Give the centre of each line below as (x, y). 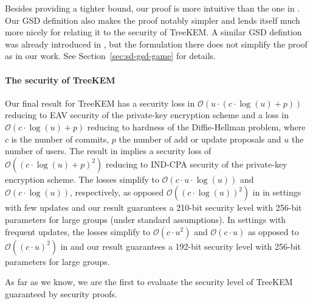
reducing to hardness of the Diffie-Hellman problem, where (196, 126)
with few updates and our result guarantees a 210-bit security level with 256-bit (153, 207)
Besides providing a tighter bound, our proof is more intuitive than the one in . (153, 8)
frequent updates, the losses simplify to (78, 231)
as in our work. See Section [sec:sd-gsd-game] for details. (110, 56)
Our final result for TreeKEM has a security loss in (100, 103)
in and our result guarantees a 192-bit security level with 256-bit (181, 246)
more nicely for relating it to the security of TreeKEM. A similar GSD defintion (153, 32)
